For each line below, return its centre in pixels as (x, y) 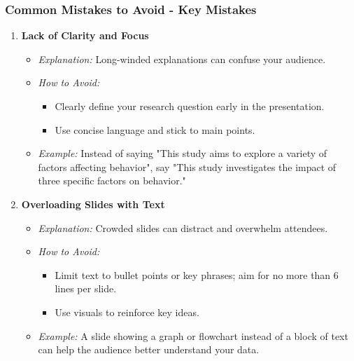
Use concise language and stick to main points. (155, 129)
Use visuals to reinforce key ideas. (127, 312)
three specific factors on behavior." (112, 180)
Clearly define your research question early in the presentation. (190, 106)
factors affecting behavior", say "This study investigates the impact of (187, 166)
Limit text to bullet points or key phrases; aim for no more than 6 (197, 274)
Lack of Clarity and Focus (85, 35)
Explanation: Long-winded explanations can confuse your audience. (182, 59)
